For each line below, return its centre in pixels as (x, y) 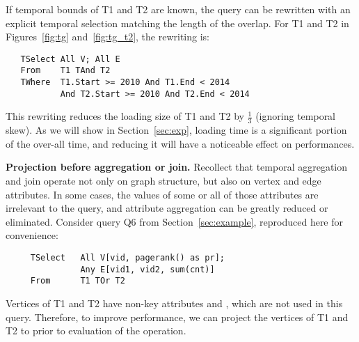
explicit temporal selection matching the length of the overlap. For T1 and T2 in (177, 23)
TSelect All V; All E (70, 59)
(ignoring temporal (296, 116)
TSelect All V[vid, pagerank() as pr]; (127, 257)
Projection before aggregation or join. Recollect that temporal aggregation (177, 167)
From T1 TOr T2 (78, 281)
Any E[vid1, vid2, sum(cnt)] (147, 269)
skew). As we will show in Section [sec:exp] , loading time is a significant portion (176, 130)
